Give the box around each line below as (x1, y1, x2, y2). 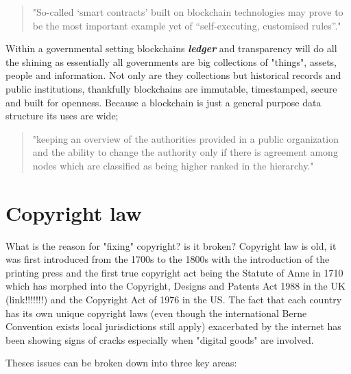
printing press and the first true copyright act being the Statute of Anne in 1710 (5, 265, 343, 279)
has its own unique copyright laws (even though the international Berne (5, 305, 307, 320)
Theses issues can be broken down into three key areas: (5, 355, 237, 370)
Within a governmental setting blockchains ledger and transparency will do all (5, 41, 337, 56)
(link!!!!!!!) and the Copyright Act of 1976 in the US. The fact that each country (5, 292, 342, 307)
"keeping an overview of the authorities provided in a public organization (32, 131, 339, 145)
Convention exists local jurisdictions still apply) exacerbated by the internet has (5, 319, 341, 334)
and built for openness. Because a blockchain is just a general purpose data (5, 95, 322, 109)
